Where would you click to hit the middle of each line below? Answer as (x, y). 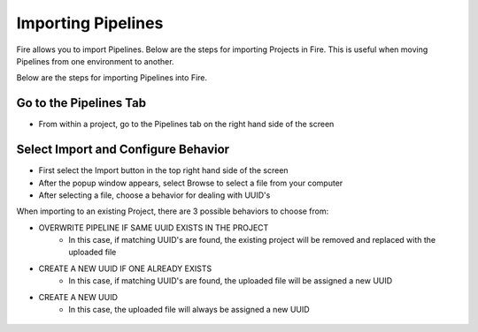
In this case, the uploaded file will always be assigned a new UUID (189, 310)
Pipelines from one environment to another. (95, 61)
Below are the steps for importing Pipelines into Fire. (112, 78)
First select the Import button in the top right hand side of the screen (163, 170)
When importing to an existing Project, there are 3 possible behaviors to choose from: (173, 211)
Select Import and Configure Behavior (123, 150)
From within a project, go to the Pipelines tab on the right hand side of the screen (186, 124)
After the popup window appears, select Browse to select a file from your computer (191, 183)
